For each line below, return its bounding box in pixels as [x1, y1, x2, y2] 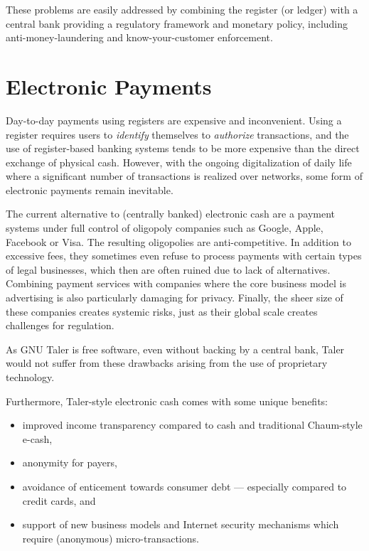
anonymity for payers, [22, 455, 117, 470]
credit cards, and [22, 493, 96, 508]
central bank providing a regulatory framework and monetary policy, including [6, 16, 348, 31]
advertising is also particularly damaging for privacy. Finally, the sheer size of [6, 290, 343, 305]
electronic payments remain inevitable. [6, 182, 173, 197]
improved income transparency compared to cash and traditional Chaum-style [22, 417, 363, 432]
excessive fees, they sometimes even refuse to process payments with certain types [6, 248, 362, 263]
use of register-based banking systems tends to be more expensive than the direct [6, 141, 360, 156]
